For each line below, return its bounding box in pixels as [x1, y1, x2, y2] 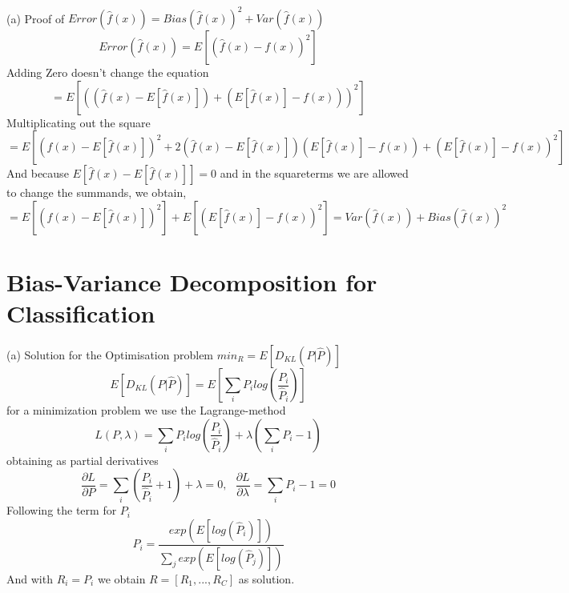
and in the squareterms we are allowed [220, 165, 409, 182]
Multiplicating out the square [6, 114, 151, 130]
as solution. [238, 570, 295, 587]
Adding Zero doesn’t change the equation [6, 64, 209, 81]
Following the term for [6, 502, 117, 519]
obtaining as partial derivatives [6, 451, 159, 468]
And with [6, 570, 53, 587]
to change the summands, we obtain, [6, 184, 187, 201]
